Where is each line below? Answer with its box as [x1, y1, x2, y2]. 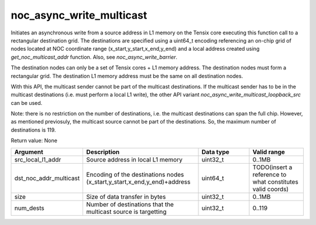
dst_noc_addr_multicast [14, 174, 80, 182]
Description [86, 147, 120, 156]
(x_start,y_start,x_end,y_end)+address [86, 178, 191, 186]
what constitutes [252, 178, 298, 186]
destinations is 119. [11, 126, 56, 133]
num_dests [14, 204, 45, 212]
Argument [14, 147, 43, 156]
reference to [252, 170, 287, 178]
